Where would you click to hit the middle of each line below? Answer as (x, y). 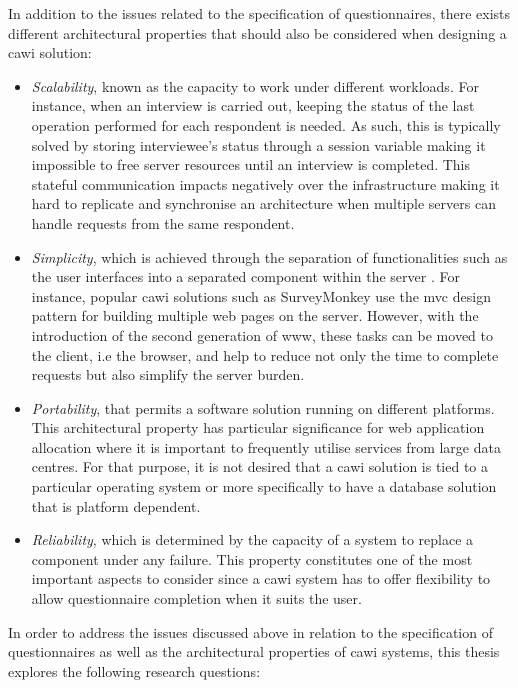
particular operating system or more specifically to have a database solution (264, 486)
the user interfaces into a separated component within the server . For (245, 276)
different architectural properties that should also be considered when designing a (257, 32)
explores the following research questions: (134, 670)
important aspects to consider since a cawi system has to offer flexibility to (261, 578)
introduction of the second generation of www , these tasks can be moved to (262, 334)
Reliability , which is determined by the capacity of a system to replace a (252, 539)
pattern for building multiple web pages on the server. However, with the (255, 315)
